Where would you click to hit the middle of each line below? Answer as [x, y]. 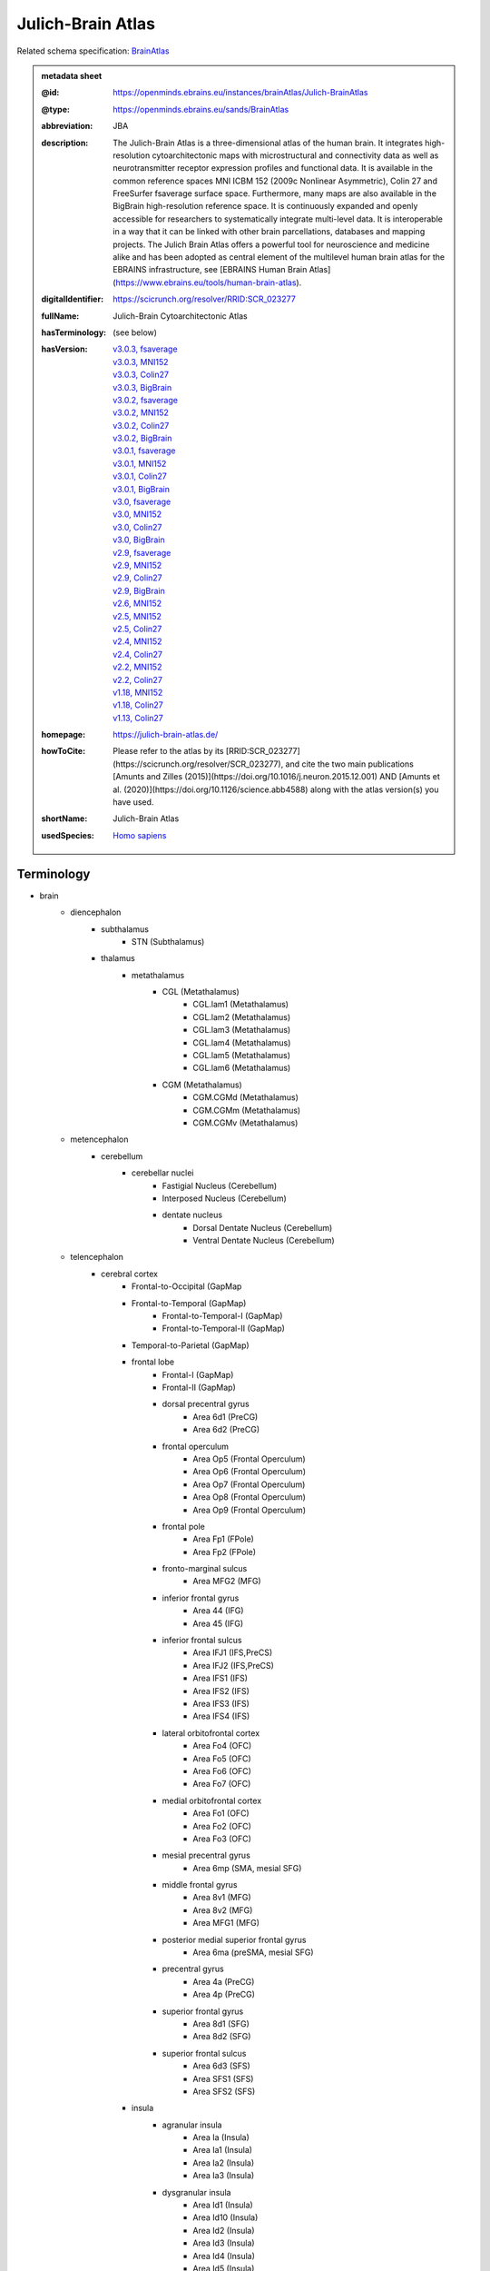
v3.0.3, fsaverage [145, 349]
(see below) [135, 332]
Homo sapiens [140, 835]
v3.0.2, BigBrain [142, 438]
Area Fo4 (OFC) [222, 1746]
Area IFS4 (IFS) [221, 1716]
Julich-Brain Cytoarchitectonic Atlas [181, 316]
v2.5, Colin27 [137, 629]
